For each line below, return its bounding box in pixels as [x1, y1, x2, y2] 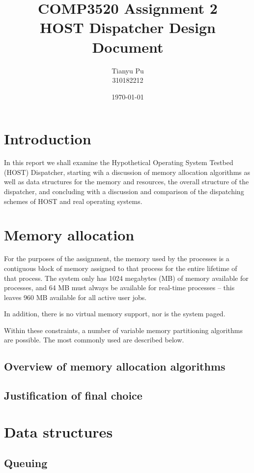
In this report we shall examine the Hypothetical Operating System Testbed [4, 157, 233, 168]
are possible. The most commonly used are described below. [4, 335, 184, 345]
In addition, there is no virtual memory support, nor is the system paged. [4, 308, 226, 319]
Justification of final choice [4, 388, 142, 403]
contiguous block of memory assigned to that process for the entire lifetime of [4, 263, 237, 273]
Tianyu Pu [112, 65, 144, 75]
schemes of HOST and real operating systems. [4, 196, 142, 206]
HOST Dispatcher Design [40, 17, 216, 37]
